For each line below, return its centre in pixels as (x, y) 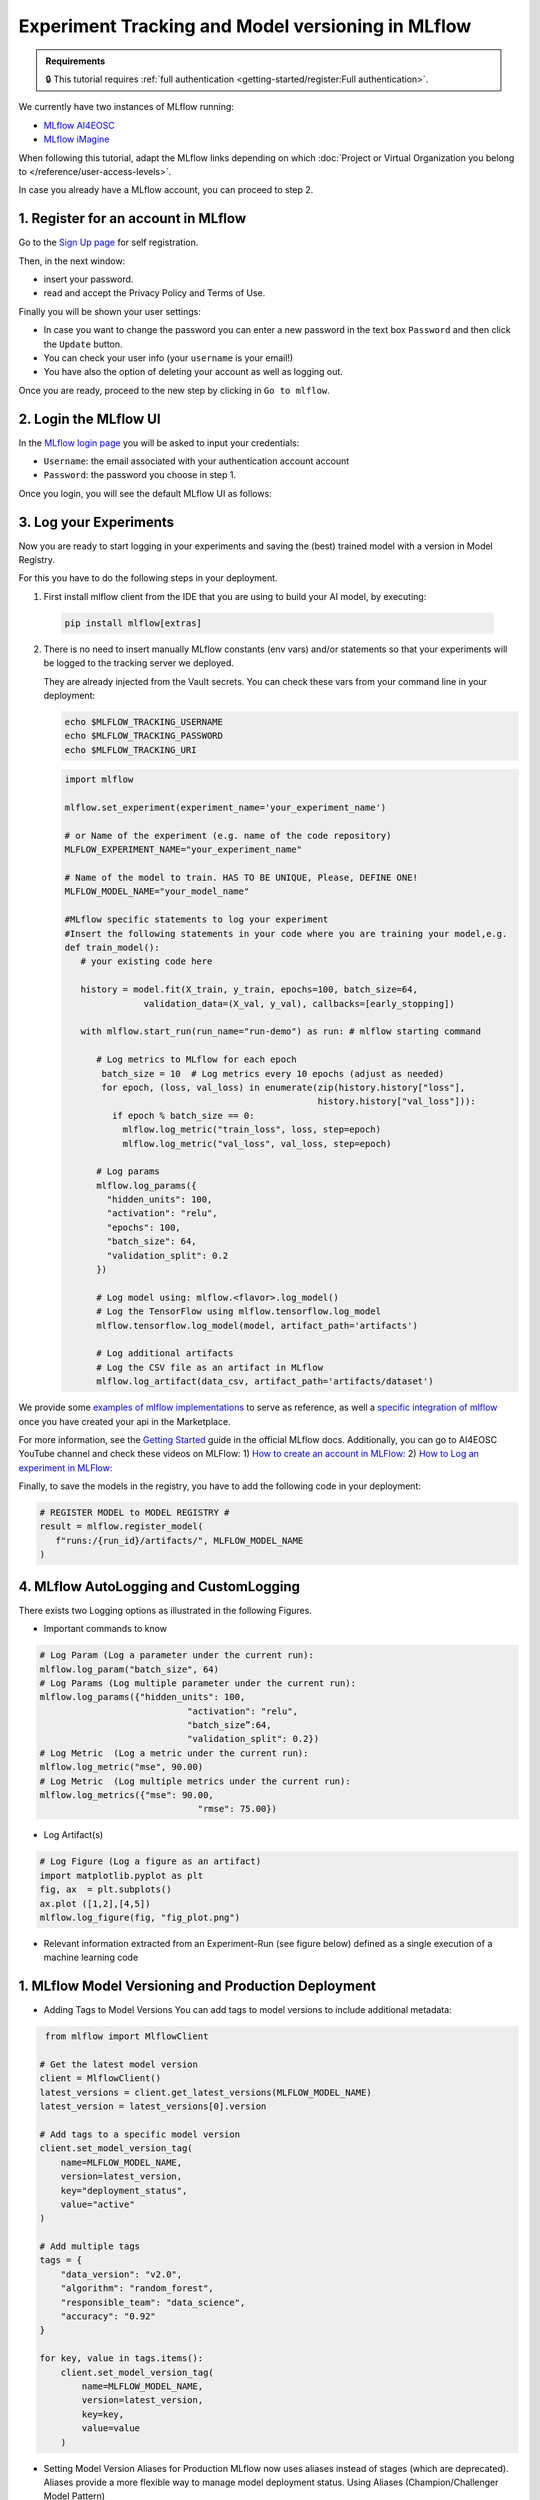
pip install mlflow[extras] (133, 623)
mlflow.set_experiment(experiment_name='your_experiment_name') (225, 808)
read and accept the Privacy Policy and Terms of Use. (154, 293)
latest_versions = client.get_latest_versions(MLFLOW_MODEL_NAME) (205, 2092)
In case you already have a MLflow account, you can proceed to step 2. (166, 190)
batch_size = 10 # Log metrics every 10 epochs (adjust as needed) (273, 1073)
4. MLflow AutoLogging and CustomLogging (159, 1586)
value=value (110, 2428)
